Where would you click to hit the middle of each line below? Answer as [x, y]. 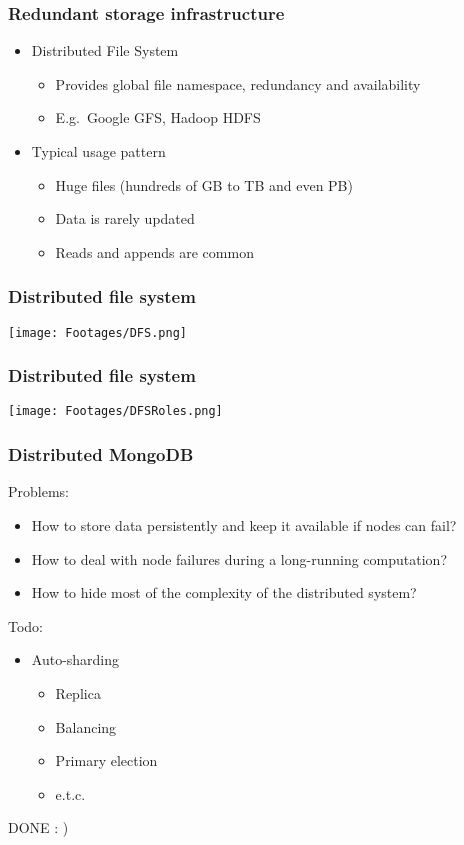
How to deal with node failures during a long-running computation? [239, 558]
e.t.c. [70, 793]
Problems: [38, 491]
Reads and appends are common [154, 251]
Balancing [86, 726]
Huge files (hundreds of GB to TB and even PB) [204, 184]
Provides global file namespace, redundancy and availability [238, 83]
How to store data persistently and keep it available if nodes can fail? [244, 524]
